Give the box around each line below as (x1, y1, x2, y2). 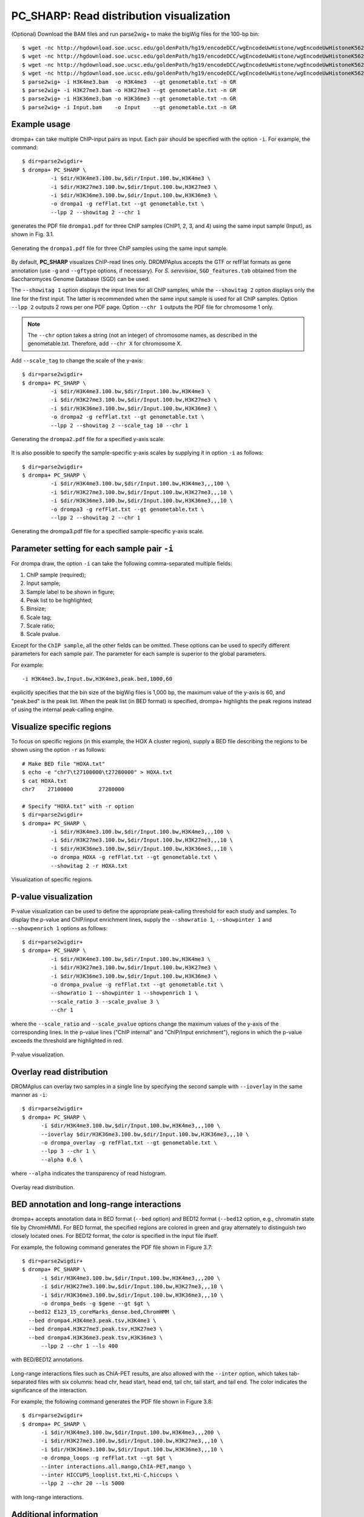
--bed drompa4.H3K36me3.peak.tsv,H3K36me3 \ (28, 1334, 163, 1341)
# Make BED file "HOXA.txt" (22, 760, 106, 767)
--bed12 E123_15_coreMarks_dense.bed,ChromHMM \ (28, 1308, 176, 1316)
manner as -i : (11, 1091, 48, 1098)
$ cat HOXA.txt (22, 777, 67, 784)
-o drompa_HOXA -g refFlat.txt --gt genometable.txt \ (50, 854, 218, 861)
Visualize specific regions (11, 722, 112, 732)
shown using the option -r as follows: (11, 746, 106, 754)
